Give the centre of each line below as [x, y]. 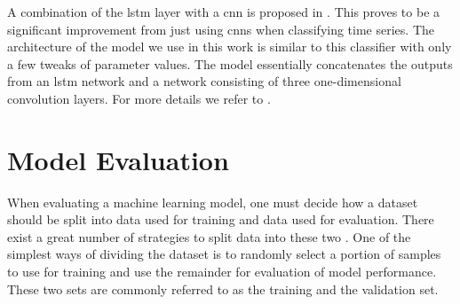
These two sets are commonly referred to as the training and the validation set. [223, 288]
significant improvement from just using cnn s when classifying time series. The [221, 29]
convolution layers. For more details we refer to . [139, 98]
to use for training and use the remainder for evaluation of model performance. [222, 272]
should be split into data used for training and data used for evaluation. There [221, 219]
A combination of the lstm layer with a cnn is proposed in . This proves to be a [224, 12]
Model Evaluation [118, 159]
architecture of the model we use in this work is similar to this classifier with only [230, 47]
